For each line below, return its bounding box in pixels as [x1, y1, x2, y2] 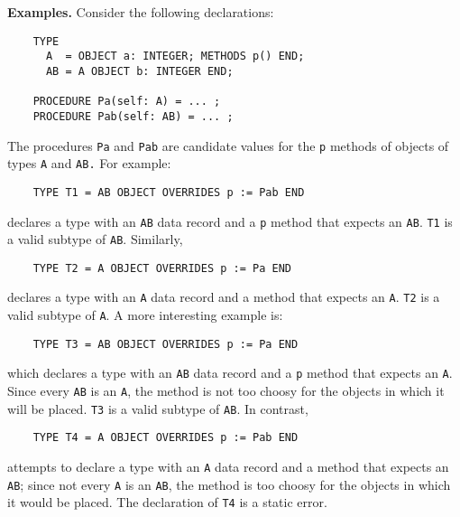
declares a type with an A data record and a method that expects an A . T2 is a [7, 287, 440, 306]
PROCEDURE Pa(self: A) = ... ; [32, 95, 221, 108]
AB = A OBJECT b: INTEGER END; [45, 64, 234, 78]
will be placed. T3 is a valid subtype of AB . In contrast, [7, 399, 308, 418]
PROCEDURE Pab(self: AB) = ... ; [32, 109, 234, 123]
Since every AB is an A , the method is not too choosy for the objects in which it [7, 381, 445, 400]
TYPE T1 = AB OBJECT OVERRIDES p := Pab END [32, 185, 305, 199]
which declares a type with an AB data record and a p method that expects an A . [7, 363, 453, 382]
